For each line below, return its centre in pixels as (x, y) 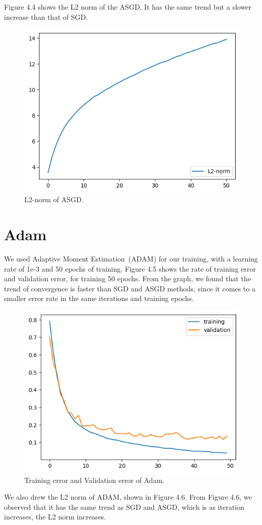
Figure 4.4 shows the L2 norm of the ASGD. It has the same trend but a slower (128, 7)
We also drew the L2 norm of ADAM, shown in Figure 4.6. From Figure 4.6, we (128, 497)
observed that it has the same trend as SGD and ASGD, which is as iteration (124, 507)
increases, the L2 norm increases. (55, 517)
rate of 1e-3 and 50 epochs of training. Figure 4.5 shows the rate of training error (130, 268)
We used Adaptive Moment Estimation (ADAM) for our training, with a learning (131, 258)
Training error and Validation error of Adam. (95, 480)
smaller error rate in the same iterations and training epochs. (99, 298)
